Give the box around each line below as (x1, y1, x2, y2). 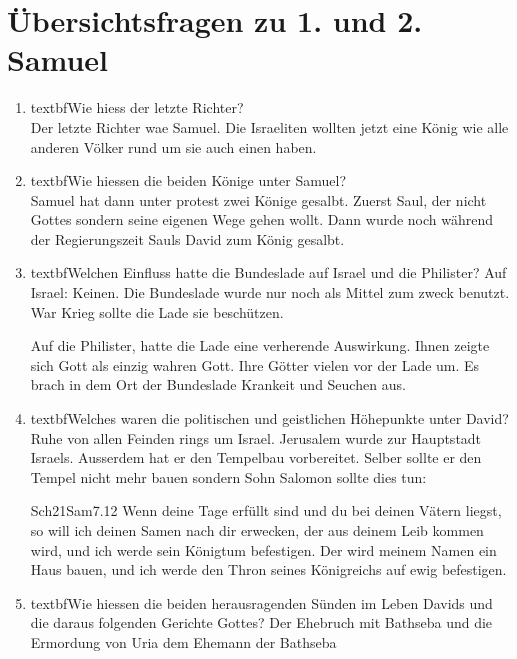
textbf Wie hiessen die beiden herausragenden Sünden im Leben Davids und (30, 592, 493, 613)
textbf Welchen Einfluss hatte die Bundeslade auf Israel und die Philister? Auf (30, 262, 507, 283)
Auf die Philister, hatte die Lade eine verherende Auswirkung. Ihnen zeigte (30, 335, 490, 356)
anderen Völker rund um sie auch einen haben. (30, 136, 317, 157)
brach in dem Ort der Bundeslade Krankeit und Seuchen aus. (30, 374, 406, 395)
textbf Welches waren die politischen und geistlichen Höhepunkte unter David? (30, 408, 509, 429)
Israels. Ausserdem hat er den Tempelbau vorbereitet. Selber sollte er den (30, 447, 482, 468)
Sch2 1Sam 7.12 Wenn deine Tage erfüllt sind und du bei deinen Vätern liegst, (30, 500, 502, 521)
